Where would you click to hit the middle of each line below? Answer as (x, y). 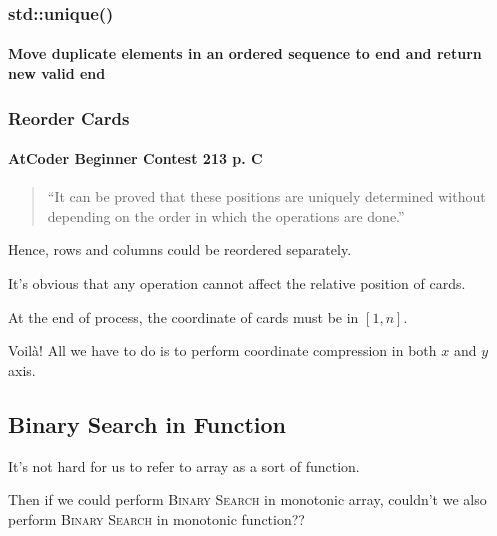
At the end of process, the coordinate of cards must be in (183, 316)
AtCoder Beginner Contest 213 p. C (135, 158)
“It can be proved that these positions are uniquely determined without (266, 196)
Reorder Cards (69, 117)
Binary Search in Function (147, 423)
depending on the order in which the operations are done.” (226, 215)
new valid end (57, 73)
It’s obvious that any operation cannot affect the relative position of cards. (237, 283)
